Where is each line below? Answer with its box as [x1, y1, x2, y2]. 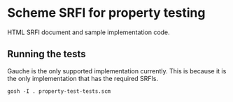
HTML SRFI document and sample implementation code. [7, 28, 170, 36]
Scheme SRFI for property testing [7, 5, 206, 21]
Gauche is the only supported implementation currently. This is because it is [7, 66, 227, 75]
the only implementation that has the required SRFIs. [7, 74, 159, 82]
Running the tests [7, 48, 86, 60]
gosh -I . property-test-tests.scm [7, 87, 111, 95]
